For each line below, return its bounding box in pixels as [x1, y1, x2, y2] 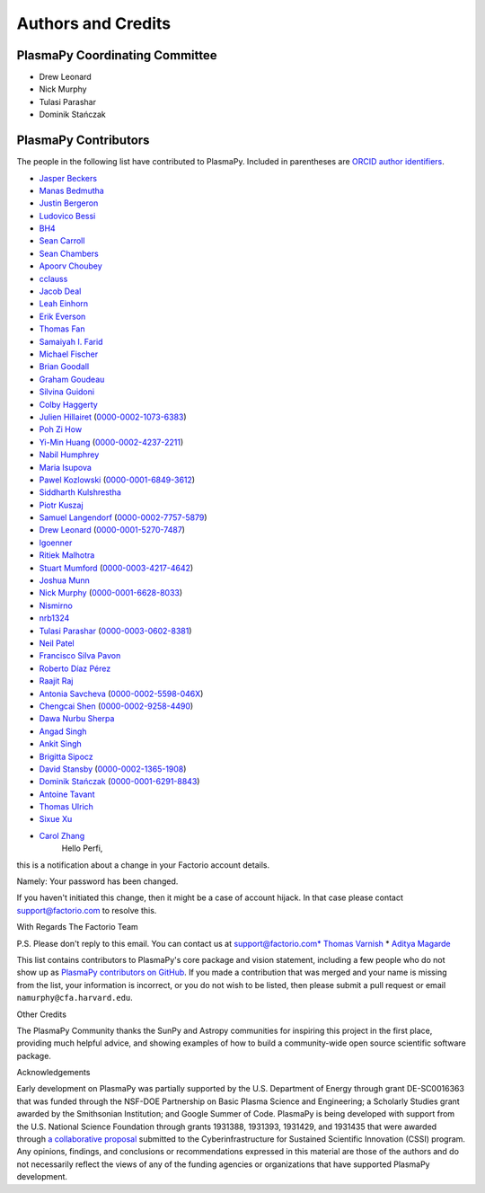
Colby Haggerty [39, 399, 98, 410]
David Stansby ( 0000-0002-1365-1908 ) [39, 764, 187, 774]
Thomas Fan [39, 323, 85, 334]
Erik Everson [39, 311, 86, 322]
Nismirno [39, 600, 74, 611]
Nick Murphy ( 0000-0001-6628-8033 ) [39, 588, 183, 598]
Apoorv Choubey [39, 261, 102, 271]
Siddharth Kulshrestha [39, 487, 121, 498]
